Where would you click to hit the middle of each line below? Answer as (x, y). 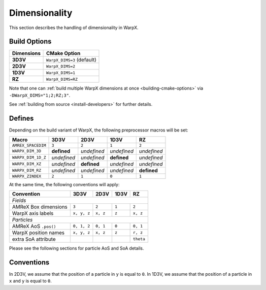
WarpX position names (38, 232)
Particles (22, 220)
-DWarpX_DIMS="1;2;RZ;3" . (40, 95)
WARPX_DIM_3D (27, 151)
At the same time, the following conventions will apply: (64, 184)
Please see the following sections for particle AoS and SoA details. (77, 248)
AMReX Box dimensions (40, 207)
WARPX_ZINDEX (27, 176)
